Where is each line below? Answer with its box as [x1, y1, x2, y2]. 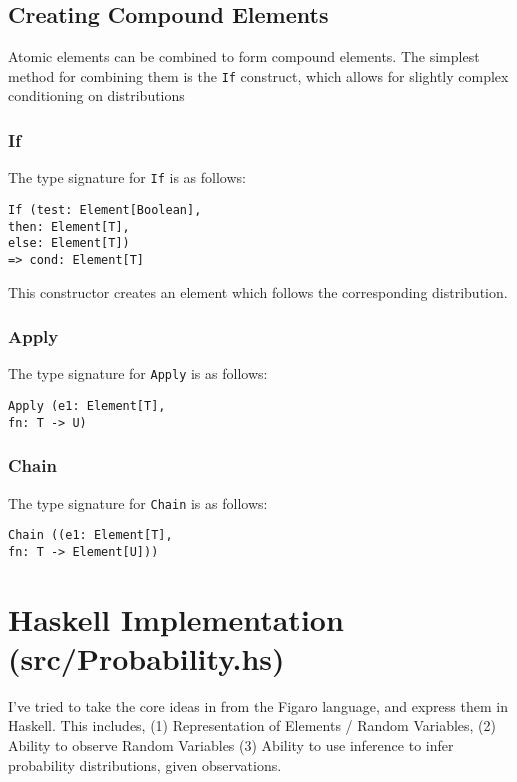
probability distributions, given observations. [8, 754, 282, 775]
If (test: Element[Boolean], [8, 202, 202, 217]
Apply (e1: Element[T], [8, 399, 166, 414]
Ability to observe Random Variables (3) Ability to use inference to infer [8, 735, 454, 756]
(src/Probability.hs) [8, 637, 285, 678]
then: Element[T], [8, 219, 130, 234]
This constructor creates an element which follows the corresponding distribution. [8, 281, 508, 302]
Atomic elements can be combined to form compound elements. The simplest [8, 46, 480, 67]
